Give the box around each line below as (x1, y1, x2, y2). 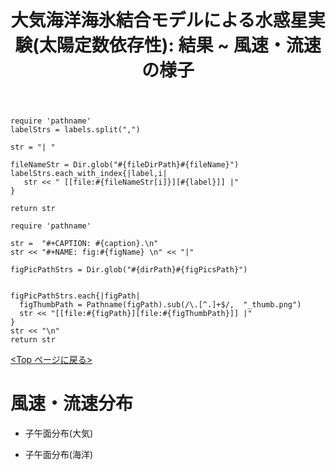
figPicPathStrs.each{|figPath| (10, 291, 141, 301)
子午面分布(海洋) (24, 449, 94, 461)
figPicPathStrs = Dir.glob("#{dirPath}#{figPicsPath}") (10, 265, 248, 275)
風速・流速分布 (10, 392, 134, 415)
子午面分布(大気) (24, 427, 94, 440)
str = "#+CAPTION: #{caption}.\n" (10, 239, 159, 249)
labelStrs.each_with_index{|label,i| (10, 169, 168, 179)
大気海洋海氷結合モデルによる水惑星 (10, 9, 308, 32)
